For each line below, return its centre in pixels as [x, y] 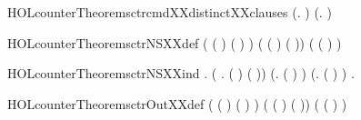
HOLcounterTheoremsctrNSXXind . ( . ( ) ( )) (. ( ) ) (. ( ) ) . [181, 73]
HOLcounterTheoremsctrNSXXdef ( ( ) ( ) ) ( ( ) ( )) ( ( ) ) [175, 42]
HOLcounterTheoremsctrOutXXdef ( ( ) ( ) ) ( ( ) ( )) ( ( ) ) [177, 103]
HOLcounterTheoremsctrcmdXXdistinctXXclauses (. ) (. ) [170, 12]
